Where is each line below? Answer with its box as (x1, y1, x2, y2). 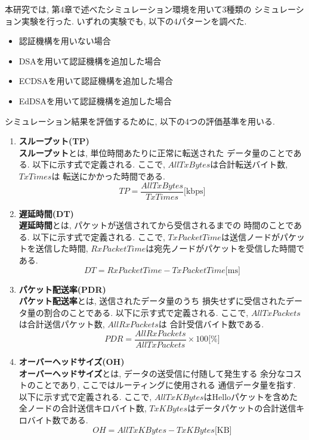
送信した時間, (35, 242, 88, 255)
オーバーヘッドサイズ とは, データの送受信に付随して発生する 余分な (18, 367, 286, 379)
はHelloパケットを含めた (203, 390, 298, 402)
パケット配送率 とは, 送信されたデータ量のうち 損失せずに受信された (18, 295, 286, 307)
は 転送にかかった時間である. (51, 169, 165, 182)
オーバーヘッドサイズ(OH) (18, 355, 125, 367)
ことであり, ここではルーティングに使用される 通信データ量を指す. (35, 379, 296, 391)
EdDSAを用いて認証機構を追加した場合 (18, 94, 172, 107)
